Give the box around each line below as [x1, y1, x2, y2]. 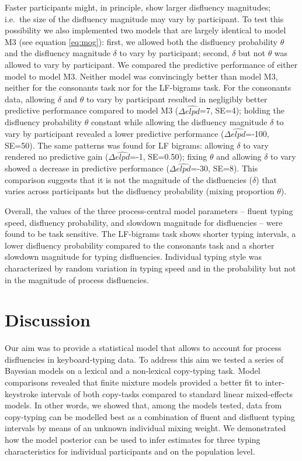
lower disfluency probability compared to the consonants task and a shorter [5, 239, 275, 251]
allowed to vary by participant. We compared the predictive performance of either [5, 58, 298, 70]
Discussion [5, 308, 91, 332]
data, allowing [5, 92, 55, 105]
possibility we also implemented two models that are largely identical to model [5, 24, 286, 36]
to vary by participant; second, [119, 47, 230, 59]
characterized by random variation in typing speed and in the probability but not [5, 262, 296, 274]
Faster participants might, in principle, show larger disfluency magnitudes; [5, 1, 271, 13]
